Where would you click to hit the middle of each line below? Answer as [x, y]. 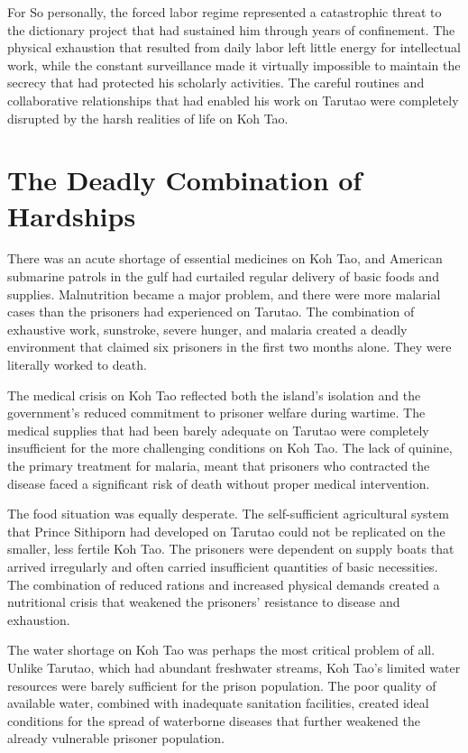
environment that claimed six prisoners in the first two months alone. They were [229, 347]
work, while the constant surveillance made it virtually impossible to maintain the [234, 64]
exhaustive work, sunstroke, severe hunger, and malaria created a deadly [207, 329]
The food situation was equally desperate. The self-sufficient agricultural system [228, 514]
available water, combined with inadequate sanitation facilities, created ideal [218, 703]
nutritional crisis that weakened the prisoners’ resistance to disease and [204, 602]
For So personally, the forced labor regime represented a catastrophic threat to [225, 12]
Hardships [72, 215]
